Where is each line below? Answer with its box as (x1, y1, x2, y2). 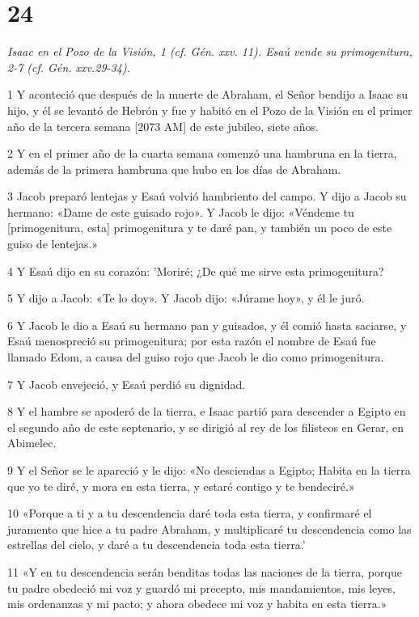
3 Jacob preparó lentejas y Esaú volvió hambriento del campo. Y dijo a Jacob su (7, 188, 407, 205)
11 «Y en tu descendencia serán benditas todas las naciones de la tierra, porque (7, 563, 402, 580)
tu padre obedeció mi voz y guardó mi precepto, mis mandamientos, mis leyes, (7, 579, 396, 596)
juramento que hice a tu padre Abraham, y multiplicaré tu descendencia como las (7, 520, 412, 537)
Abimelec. (7, 434, 57, 451)
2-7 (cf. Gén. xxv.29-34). (7, 58, 130, 75)
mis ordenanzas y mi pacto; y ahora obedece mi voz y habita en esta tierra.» (7, 595, 387, 612)
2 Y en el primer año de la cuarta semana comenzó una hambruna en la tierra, (7, 145, 397, 162)
